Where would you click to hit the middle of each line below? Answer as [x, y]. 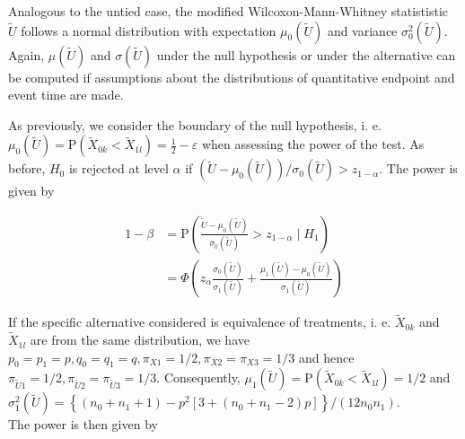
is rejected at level [118, 168]
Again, [26, 54]
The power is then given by [83, 424]
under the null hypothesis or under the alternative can [306, 54]
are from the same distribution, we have [140, 340]
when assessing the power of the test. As [313, 144]
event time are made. [66, 95]
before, [27, 168]
